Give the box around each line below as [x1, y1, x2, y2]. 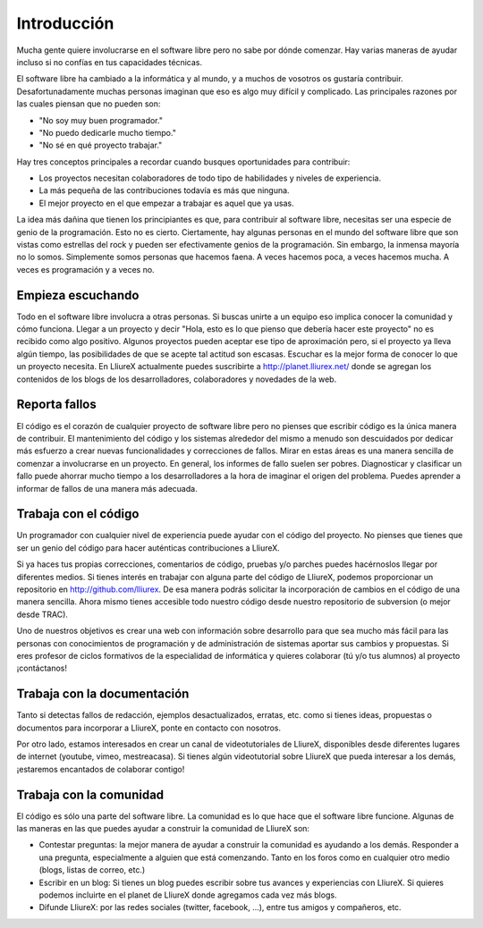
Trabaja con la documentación [16, 687, 190, 702]
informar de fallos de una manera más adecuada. [16, 483, 198, 494]
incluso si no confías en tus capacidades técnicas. [16, 56, 203, 67]
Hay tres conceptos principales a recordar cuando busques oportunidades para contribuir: [16, 156, 351, 167]
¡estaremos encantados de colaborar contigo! [16, 763, 185, 774]
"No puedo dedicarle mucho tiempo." [38, 127, 176, 138]
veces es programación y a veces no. [16, 264, 156, 274]
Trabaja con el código [16, 506, 140, 522]
